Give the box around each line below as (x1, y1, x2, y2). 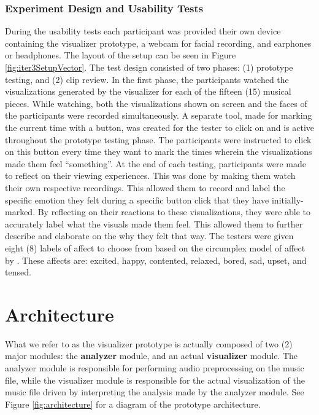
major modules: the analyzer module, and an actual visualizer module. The (5, 349, 298, 362)
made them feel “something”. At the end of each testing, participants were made (5, 157, 307, 170)
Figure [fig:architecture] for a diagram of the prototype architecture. (5, 397, 261, 410)
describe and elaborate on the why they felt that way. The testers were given (5, 229, 294, 242)
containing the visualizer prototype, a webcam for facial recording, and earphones (5, 36, 312, 49)
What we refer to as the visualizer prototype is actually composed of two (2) (5, 337, 293, 350)
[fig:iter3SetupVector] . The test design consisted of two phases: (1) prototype (5, 61, 293, 73)
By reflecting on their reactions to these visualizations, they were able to (37, 205, 311, 218)
